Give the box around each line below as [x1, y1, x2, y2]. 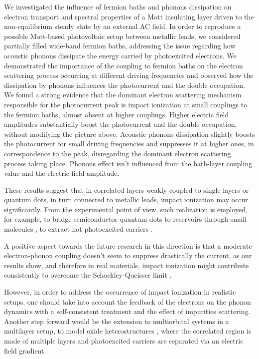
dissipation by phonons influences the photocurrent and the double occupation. [4, 79, 245, 90]
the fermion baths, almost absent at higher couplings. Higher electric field [4, 109, 229, 119]
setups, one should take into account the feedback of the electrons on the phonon [4, 296, 251, 307]
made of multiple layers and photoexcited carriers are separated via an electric [4, 336, 244, 346]
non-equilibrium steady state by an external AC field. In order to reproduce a [4, 21, 241, 31]
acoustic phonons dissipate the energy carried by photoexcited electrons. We [4, 50, 237, 60]
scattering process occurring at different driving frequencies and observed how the [4, 70, 254, 80]
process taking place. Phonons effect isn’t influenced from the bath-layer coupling [4, 158, 253, 168]
